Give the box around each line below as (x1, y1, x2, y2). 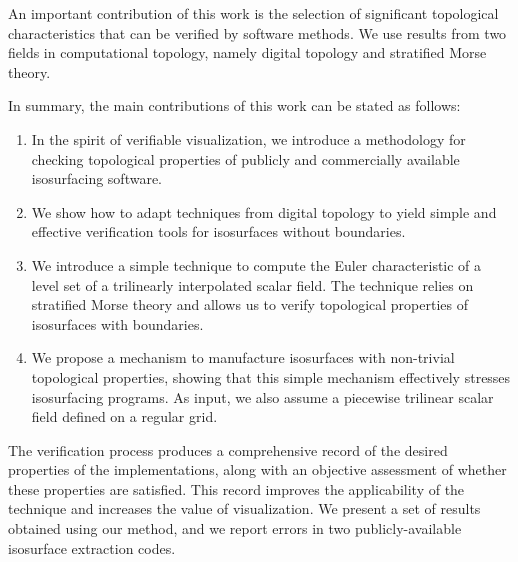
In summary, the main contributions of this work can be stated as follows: (8, 95, 461, 116)
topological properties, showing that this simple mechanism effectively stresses (31, 366, 511, 387)
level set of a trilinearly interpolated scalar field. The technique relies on (31, 274, 474, 295)
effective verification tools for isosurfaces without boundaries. (31, 221, 406, 242)
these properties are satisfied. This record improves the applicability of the (8, 478, 465, 499)
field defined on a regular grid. (31, 406, 218, 427)
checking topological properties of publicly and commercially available (31, 148, 460, 169)
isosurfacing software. (31, 168, 162, 189)
